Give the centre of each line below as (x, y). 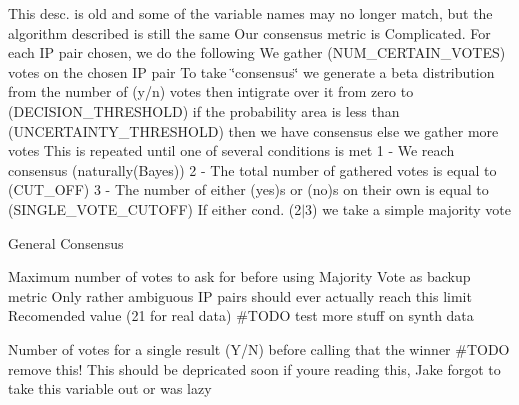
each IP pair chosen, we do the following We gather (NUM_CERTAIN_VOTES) (257, 52)
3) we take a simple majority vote (408, 208)
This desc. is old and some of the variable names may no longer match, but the (250, 13)
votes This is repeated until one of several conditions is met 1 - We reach (231, 150)
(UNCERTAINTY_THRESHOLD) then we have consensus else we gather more (253, 130)
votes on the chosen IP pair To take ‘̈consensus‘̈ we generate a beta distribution (251, 71)
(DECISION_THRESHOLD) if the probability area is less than (204, 110)
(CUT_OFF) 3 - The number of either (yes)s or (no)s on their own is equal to (248, 189)
